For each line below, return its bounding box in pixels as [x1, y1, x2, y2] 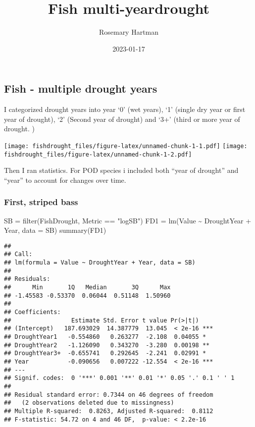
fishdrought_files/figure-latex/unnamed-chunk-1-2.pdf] [4, 151, 192, 158]
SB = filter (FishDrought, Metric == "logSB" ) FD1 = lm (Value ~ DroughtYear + [4, 215, 252, 225]
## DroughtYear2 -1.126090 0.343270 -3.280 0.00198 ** [4, 341, 210, 349]
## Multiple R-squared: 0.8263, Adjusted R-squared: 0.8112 [4, 407, 213, 415]
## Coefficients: [4, 309, 61, 316]
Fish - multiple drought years [4, 81, 157, 96]
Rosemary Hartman [99, 27, 159, 37]
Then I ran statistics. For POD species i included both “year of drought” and [4, 165, 239, 175]
